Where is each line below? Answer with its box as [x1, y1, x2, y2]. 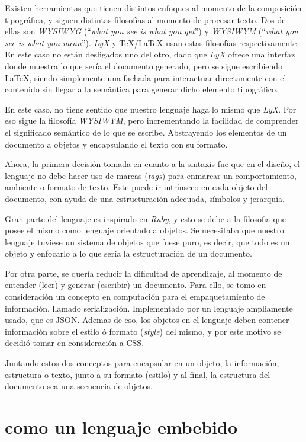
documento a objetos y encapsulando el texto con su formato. [5, 137, 228, 150]
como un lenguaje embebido [5, 415, 238, 438]
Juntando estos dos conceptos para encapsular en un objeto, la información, [5, 357, 279, 369]
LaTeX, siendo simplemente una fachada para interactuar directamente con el [5, 71, 286, 84]
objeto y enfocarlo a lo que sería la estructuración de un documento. [5, 247, 252, 260]
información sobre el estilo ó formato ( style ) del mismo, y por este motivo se [5, 325, 281, 337]
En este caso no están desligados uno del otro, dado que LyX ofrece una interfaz [5, 48, 295, 60]
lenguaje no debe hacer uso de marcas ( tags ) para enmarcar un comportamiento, [5, 169, 297, 181]
